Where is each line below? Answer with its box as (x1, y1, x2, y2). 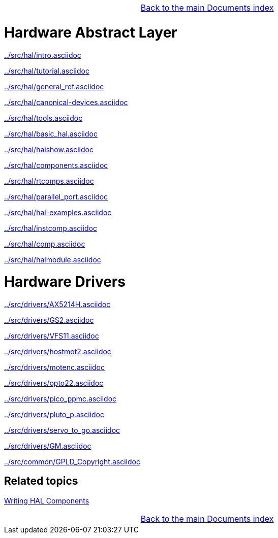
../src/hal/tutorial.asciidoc (4, 66, 89, 75)
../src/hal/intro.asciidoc (4, 50, 81, 59)
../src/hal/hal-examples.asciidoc (4, 208, 112, 217)
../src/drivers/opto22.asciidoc (4, 379, 104, 387)
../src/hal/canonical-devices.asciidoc (4, 97, 128, 107)
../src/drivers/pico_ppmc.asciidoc (4, 394, 117, 403)
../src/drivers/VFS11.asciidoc (4, 331, 99, 340)
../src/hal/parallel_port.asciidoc (4, 192, 108, 201)
